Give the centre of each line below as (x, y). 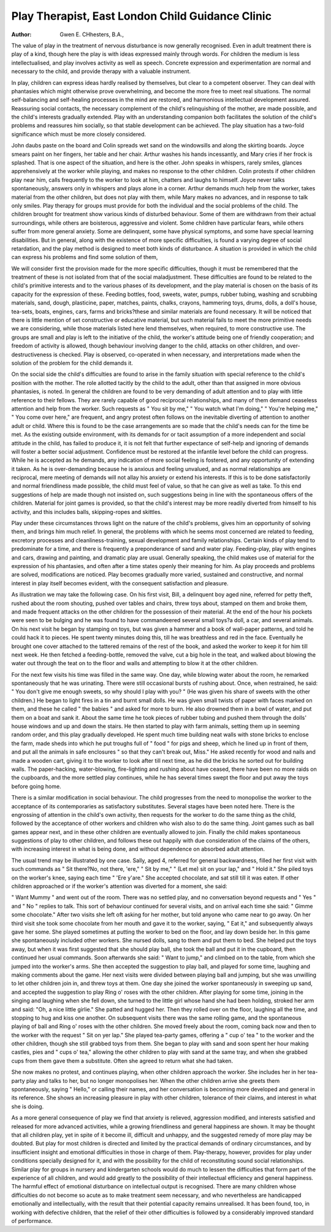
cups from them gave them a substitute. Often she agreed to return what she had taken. (122, 1061)
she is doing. (28, 1106)
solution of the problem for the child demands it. (72, 363)
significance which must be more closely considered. (79, 134)
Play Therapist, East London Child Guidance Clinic (142, 16)
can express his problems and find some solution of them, (85, 257)
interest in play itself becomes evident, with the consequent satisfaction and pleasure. (120, 583)
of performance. (32, 1221)
